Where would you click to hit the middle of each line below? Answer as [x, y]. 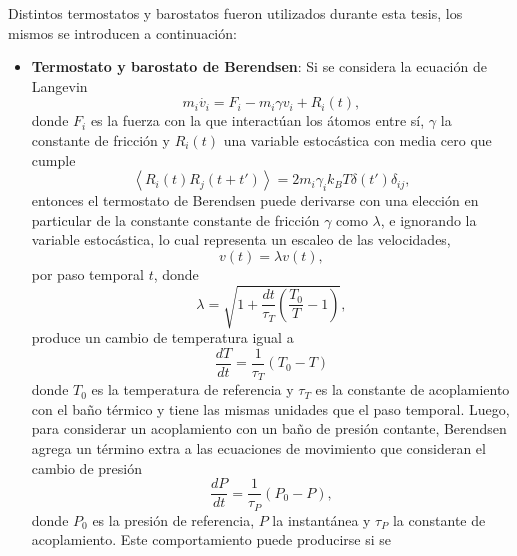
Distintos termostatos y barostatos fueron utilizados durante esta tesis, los [235, 13]
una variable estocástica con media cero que [357, 139]
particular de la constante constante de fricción [175, 219]
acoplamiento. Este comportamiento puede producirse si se [211, 539]
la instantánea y [321, 519]
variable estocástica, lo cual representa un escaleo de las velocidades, [241, 239]
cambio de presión [86, 467]
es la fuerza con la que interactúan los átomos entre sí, [257, 120]
